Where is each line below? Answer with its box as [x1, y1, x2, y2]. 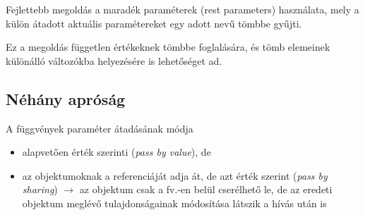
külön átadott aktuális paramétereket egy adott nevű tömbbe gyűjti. [6, 16, 302, 30]
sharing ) [22, 182, 58, 197]
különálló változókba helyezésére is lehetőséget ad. [6, 53, 222, 68]
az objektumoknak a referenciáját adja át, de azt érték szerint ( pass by [22, 168, 328, 183]
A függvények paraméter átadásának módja [6, 121, 193, 135]
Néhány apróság [6, 87, 126, 109]
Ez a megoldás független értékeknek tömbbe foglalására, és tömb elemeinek [6, 39, 330, 54]
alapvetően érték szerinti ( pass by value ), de [22, 145, 211, 159]
